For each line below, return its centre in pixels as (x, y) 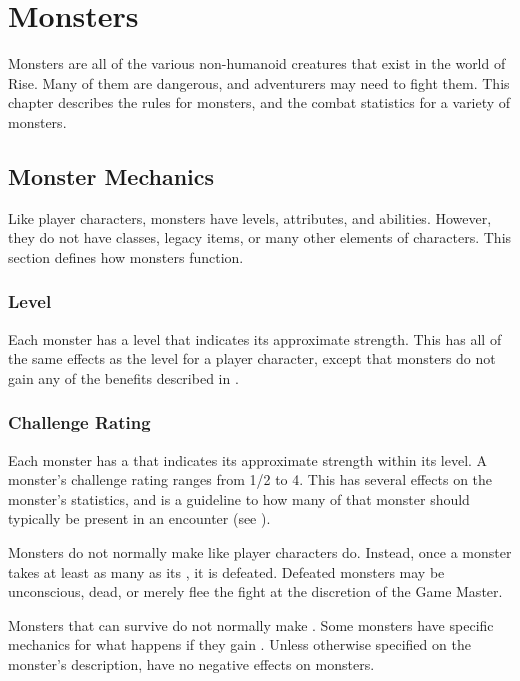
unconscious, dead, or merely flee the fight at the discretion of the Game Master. (255, 591)
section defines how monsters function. (126, 256)
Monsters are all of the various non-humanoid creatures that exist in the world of (257, 63)
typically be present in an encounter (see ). (139, 518)
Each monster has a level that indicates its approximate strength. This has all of (255, 338)
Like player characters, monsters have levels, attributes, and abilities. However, (250, 217)
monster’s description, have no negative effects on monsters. (191, 664)
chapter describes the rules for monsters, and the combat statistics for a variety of (259, 102)
